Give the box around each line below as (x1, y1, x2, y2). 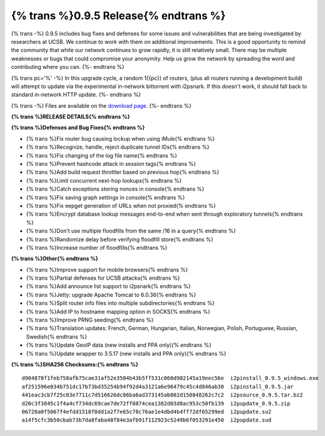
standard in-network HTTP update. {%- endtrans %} (11, 91, 141, 98)
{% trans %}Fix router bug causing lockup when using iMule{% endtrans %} (26, 135, 215, 142)
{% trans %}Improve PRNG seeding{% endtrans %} (26, 316, 154, 323)
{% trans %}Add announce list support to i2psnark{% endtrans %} (26, 283, 191, 290)
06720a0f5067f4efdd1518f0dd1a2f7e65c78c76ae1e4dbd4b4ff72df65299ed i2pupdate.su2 (22, 408, 272, 415)
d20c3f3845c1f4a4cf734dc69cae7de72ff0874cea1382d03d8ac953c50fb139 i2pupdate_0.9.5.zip (22, 400, 291, 407)
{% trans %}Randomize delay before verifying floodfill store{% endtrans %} (26, 235, 213, 243)
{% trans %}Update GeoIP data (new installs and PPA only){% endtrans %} (26, 341, 212, 349)
